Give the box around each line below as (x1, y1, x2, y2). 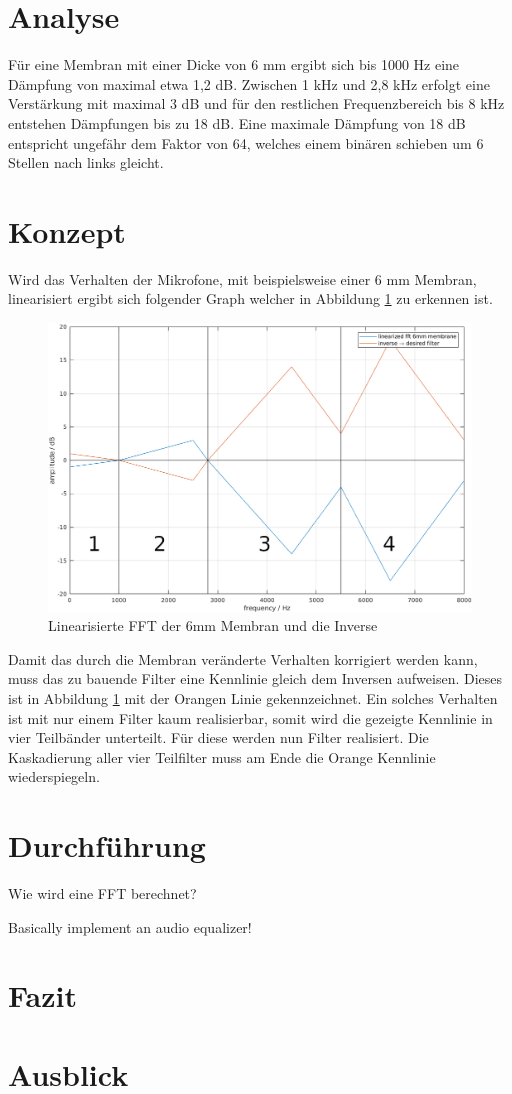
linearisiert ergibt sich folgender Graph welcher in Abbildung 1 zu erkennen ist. (8, 288, 493, 309)
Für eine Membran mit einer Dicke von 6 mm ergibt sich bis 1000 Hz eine (8, 54, 460, 75)
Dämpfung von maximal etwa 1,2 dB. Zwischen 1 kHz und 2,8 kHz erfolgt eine (8, 73, 490, 94)
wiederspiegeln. (8, 766, 100, 787)
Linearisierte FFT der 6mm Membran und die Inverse (48, 615, 378, 636)
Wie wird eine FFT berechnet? (8, 883, 197, 904)
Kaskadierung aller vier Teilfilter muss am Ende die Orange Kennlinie (8, 746, 436, 767)
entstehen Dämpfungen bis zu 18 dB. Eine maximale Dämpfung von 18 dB (8, 112, 466, 133)
